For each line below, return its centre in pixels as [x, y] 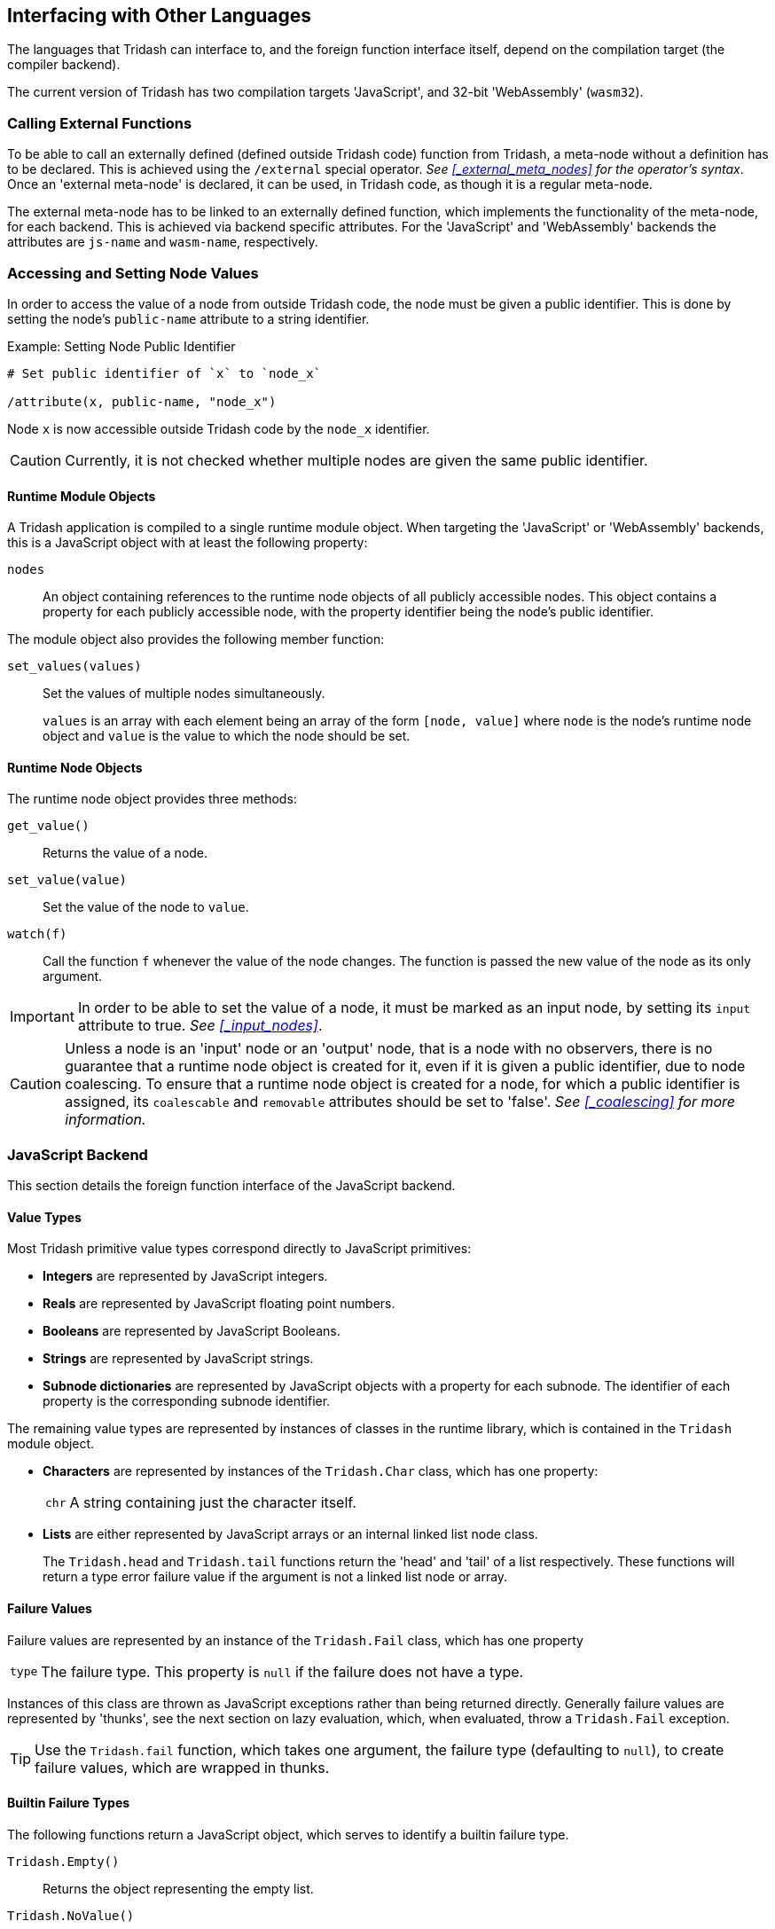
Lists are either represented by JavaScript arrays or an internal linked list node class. [290, 1534]
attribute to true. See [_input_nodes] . [200, 1026]
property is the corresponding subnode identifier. [187, 1401]
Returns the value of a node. [125, 853]
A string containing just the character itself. [213, 1503]
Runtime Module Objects [82, 496]
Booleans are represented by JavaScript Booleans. [192, 1331]
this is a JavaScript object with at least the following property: [188, 543]
